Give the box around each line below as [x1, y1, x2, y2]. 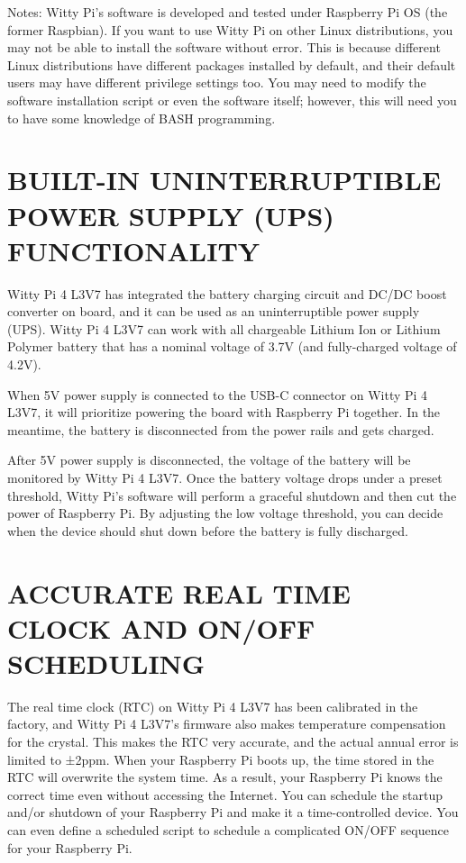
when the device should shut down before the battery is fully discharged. [7, 521, 408, 540]
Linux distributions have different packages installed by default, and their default [7, 55, 456, 74]
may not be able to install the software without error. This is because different [7, 38, 441, 57]
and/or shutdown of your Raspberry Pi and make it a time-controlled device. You [7, 803, 459, 822]
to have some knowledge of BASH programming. [7, 108, 276, 127]
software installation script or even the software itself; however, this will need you [7, 90, 457, 109]
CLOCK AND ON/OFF [7, 609, 315, 646]
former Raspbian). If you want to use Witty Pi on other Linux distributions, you [7, 20, 453, 39]
